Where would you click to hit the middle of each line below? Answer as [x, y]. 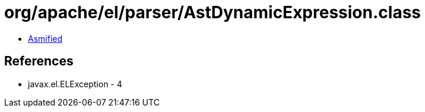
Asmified [45, 38]
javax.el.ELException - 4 [75, 84]
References [39, 61]
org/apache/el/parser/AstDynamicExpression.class [213, 12]
